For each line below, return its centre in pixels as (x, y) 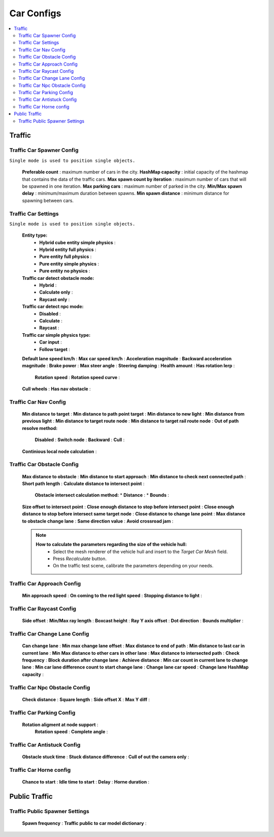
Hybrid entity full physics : (68, 250)
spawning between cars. (48, 200)
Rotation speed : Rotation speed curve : (77, 377)
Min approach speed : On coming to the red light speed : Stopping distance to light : (112, 596)
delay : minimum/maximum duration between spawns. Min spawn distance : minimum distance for (126, 193)
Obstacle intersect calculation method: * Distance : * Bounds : (102, 495)
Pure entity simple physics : (69, 264)
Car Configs (35, 13)
